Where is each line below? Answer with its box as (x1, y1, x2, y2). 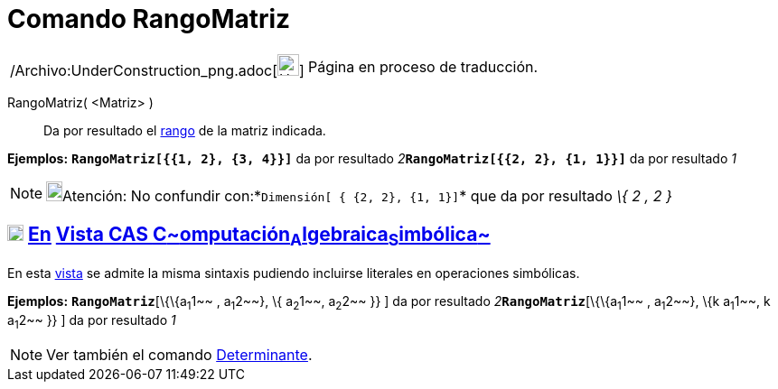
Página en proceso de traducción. (307, 57, 539, 76)
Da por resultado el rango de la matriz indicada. (43, 122, 326, 138)
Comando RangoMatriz (7, 4, 291, 34)
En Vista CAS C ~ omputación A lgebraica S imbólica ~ (27, 223, 491, 250)
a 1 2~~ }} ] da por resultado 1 (7, 311, 176, 331)
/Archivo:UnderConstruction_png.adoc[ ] (10, 60, 305, 79)
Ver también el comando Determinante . (46, 346, 313, 365)
